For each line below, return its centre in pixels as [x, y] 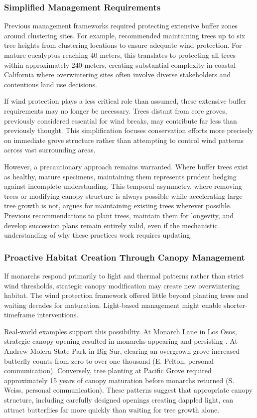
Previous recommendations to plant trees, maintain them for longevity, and [119, 215]
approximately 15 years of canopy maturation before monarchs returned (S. [119, 380]
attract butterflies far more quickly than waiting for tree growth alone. [112, 409]
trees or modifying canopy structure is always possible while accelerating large [123, 196]
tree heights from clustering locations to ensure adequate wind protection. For [123, 45]
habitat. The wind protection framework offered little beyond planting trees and [126, 295]
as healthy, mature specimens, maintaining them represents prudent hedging [120, 176]
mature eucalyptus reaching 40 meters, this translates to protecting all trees [120, 55]
